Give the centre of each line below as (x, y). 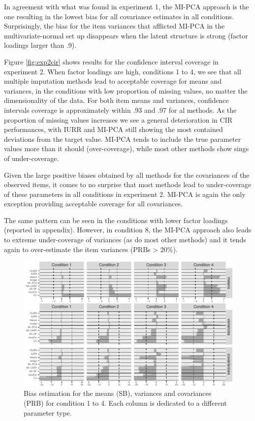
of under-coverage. (32, 158)
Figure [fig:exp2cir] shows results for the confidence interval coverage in (111, 61)
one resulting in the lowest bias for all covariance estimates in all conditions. (119, 16)
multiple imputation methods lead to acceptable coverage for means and (113, 81)
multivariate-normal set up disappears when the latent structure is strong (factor (126, 35)
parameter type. (48, 412)
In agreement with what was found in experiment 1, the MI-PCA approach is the (127, 6)
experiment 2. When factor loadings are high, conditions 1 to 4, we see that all (123, 71)
